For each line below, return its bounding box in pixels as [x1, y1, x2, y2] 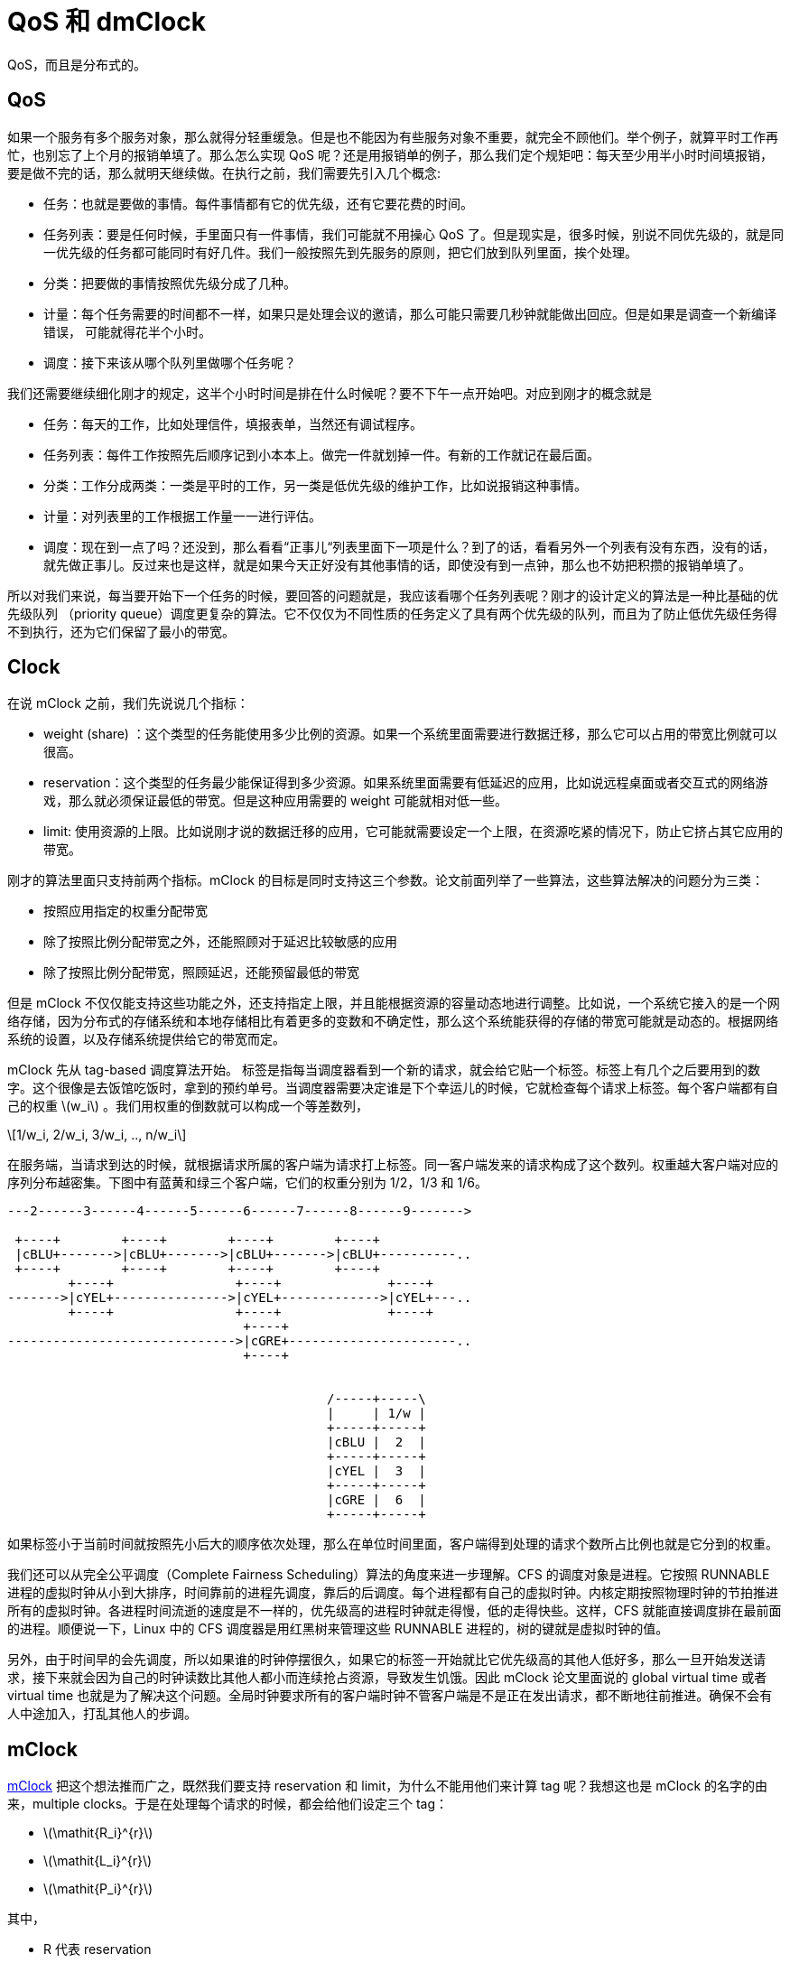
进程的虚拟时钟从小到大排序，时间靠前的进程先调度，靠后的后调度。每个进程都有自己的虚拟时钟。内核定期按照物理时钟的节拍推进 [7, 1585, 778, 1601]
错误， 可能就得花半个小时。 [43, 323, 211, 340]
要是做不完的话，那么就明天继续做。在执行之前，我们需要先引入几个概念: [7, 164, 441, 181]
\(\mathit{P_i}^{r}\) [43, 1881, 153, 1897]
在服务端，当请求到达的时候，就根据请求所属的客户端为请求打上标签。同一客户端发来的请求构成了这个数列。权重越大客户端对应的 [7, 1157, 778, 1173]
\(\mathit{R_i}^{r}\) [43, 1825, 153, 1841]
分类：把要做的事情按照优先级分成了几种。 [43, 274, 296, 291]
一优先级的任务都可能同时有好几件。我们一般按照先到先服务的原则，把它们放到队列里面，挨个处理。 [43, 244, 637, 260]
